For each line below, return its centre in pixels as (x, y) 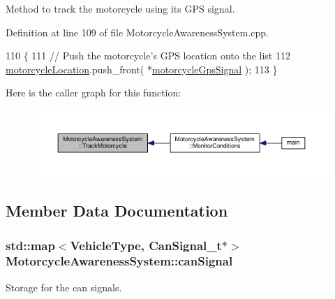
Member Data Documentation (117, 211)
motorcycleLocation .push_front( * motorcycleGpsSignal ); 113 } (142, 69)
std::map (30, 245)
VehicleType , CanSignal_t (146, 245)
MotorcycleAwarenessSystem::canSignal (119, 261)
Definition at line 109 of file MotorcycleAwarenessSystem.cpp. (137, 32)
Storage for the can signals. (64, 287)
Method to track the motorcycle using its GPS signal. (120, 8)
